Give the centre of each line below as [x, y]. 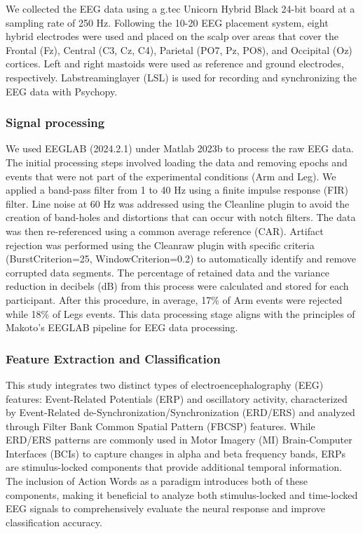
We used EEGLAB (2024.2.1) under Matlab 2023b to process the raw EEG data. [180, 148]
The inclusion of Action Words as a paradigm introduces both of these [157, 481]
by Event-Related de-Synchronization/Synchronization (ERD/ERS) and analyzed [180, 412]
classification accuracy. [54, 522]
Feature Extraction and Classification [113, 358]
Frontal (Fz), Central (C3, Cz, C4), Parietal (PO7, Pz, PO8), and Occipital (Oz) [179, 49]
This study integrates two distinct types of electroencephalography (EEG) [165, 384]
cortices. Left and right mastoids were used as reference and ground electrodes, [175, 64]
